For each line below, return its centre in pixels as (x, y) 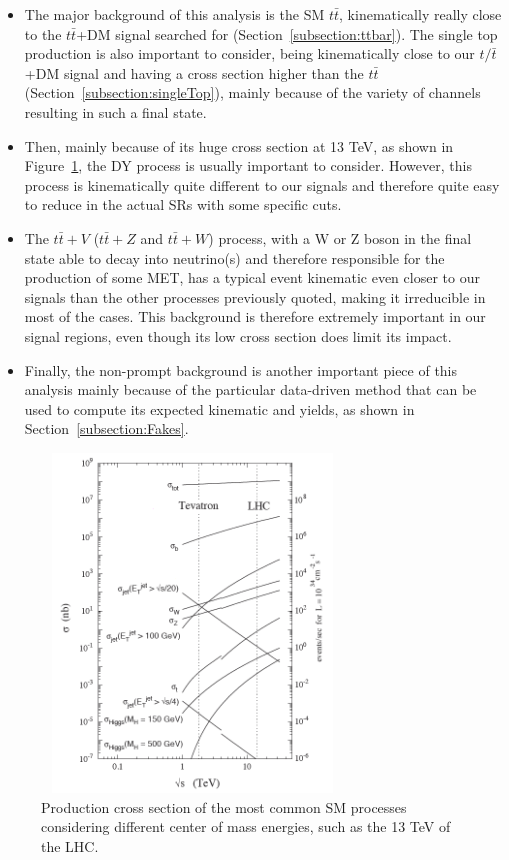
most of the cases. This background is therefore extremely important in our (255, 316)
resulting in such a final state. (115, 111)
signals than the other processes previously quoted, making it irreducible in (255, 296)
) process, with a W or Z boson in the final (340, 237)
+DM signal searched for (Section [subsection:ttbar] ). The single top (287, 33)
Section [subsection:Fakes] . (106, 428)
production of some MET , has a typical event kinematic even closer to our (252, 277)
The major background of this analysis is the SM (174, 14)
